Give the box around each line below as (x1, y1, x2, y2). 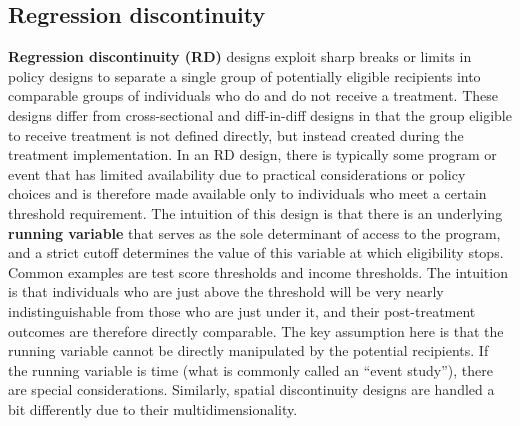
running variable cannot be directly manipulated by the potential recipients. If (8, 340, 489, 361)
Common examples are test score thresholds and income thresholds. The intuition (8, 261, 508, 282)
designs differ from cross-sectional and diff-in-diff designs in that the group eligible (8, 104, 512, 125)
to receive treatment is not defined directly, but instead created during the (8, 124, 464, 145)
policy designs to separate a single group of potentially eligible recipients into (8, 65, 481, 86)
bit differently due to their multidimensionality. (8, 398, 298, 419)
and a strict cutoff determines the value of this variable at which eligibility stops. (8, 242, 504, 263)
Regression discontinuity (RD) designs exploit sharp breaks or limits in (8, 46, 472, 67)
